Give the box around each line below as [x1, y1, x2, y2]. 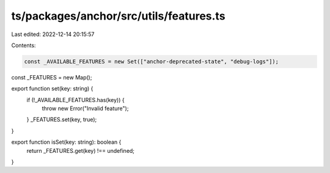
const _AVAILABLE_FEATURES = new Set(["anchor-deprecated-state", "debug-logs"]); [24, 58, 279, 65]
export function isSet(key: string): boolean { [11, 138, 122, 146]
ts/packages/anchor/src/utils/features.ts [11, 9, 226, 23]
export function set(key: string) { [11, 85, 94, 92]
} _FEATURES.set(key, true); [26, 116, 97, 123]
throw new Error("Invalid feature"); [42, 105, 129, 112]
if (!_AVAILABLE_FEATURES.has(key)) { [26, 96, 125, 103]
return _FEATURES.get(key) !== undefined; [26, 147, 134, 154]
